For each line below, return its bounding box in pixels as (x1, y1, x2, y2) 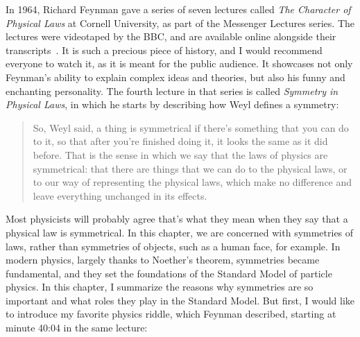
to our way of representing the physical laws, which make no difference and (33, 175, 352, 189)
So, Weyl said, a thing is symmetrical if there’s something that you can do (33, 120, 349, 135)
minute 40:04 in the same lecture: (6, 320, 148, 335)
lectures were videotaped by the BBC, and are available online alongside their (6, 29, 336, 44)
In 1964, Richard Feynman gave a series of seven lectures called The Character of (6, 2, 351, 16)
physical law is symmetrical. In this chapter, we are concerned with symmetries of (6, 225, 354, 239)
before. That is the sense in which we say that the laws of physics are (33, 147, 328, 162)
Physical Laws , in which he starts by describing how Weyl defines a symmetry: (6, 97, 339, 112)
